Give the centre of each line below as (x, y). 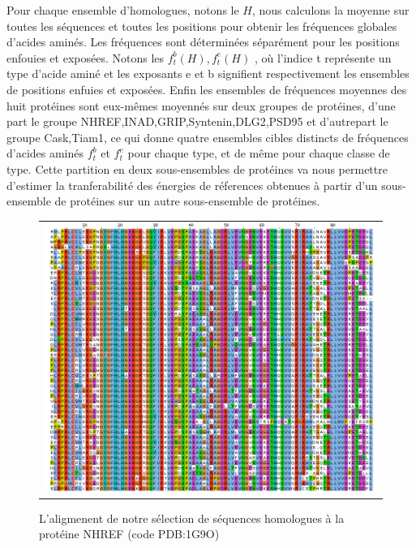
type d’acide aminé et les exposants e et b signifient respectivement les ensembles (208, 73)
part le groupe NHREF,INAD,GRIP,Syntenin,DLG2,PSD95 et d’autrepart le (197, 121)
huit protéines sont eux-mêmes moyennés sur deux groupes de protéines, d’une (201, 105)
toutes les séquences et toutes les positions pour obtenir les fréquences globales (202, 26)
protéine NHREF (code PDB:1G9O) (129, 534)
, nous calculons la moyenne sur (330, 10)
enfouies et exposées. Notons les (86, 57)
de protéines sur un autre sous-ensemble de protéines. (187, 201)
